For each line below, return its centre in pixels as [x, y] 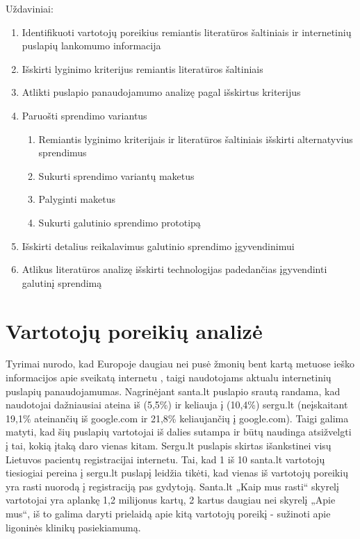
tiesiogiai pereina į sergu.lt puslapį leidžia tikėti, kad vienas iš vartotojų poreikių [177, 473]
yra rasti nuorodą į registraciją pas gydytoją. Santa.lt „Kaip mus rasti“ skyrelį [172, 486]
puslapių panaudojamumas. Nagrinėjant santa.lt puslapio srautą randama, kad [173, 391]
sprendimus [63, 152]
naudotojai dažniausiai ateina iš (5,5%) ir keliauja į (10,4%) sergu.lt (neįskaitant [177, 405]
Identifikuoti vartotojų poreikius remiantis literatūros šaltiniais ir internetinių [187, 32]
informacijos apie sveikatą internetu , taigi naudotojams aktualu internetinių [169, 378]
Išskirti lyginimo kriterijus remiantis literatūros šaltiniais [142, 68]
